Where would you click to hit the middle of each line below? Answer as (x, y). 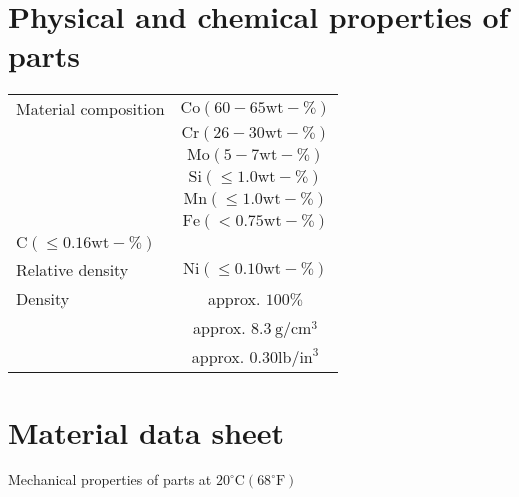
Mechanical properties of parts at (110, 479)
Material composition (90, 109)
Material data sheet (146, 431)
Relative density (72, 270)
